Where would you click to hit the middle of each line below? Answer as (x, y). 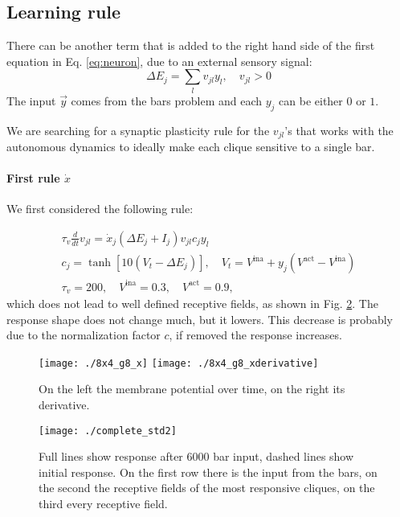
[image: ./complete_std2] (108, 431)
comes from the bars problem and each (167, 100)
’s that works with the (339, 130)
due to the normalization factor (84, 335)
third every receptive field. (103, 504)
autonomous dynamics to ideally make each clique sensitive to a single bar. (191, 146)
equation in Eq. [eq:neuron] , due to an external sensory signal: (159, 61)
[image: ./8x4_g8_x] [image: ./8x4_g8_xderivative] (179, 363)
